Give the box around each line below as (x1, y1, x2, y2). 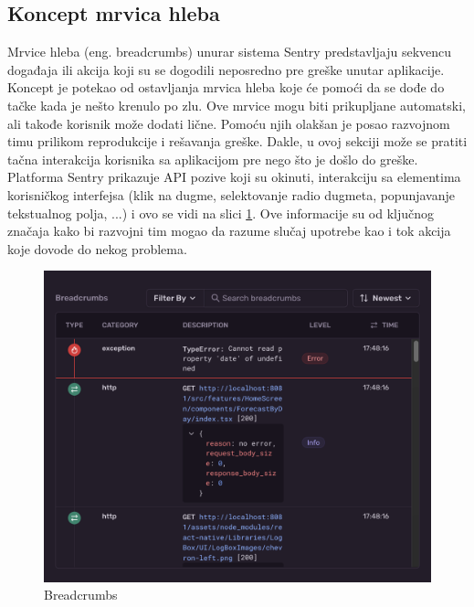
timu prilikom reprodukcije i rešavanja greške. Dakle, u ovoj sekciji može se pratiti (7, 132, 468, 151)
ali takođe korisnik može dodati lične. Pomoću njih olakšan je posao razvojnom (7, 113, 450, 133)
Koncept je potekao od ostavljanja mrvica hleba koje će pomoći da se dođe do (7, 78, 445, 97)
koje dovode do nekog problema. (7, 239, 187, 258)
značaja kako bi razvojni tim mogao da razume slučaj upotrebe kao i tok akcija (7, 221, 451, 240)
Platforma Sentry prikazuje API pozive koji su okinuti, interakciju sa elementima (7, 167, 461, 186)
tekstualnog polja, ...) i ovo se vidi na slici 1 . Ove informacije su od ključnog (7, 203, 435, 222)
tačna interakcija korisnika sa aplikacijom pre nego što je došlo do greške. (7, 149, 418, 168)
